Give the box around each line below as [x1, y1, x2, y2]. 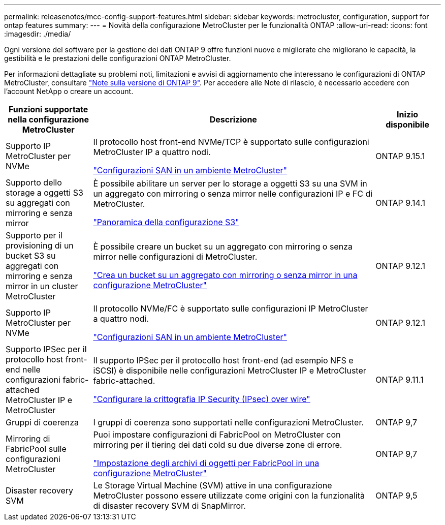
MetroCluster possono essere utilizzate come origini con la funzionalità [93, 490, 365, 501]
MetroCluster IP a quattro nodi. [93, 147, 211, 157]
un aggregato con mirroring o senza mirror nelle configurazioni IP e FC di [93, 189, 373, 199]
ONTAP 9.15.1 [375, 151, 425, 161]
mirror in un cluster [6, 281, 78, 291]
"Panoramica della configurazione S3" [93, 217, 239, 227]
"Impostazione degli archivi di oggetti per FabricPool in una [93, 458, 320, 468]
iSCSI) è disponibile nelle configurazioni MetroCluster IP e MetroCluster [93, 365, 366, 376]
